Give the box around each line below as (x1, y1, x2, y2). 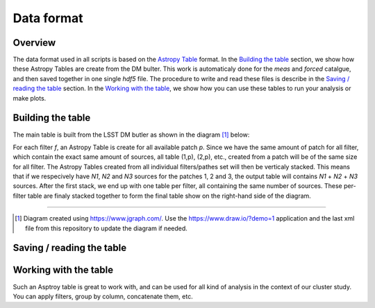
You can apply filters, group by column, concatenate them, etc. (12, 292, 194, 300)
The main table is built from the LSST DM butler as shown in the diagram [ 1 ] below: (12, 130, 250, 139)
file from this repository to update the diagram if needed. (25, 224, 187, 232)
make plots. (12, 94, 47, 102)
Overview (12, 37, 56, 49)
